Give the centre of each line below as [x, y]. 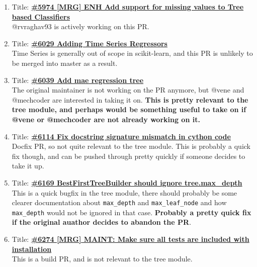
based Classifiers [41, 16]
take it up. [28, 166]
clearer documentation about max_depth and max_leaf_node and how [119, 202]
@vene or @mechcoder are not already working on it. [106, 119]
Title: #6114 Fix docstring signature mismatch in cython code [121, 136]
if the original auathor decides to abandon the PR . [102, 222]
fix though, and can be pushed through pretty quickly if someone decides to [128, 156]
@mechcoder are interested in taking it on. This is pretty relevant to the [130, 99]
